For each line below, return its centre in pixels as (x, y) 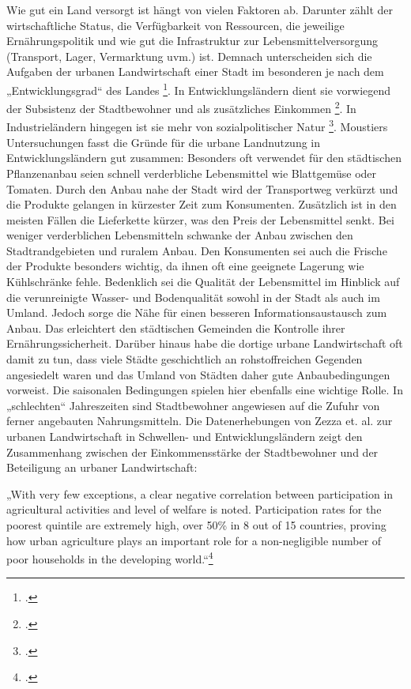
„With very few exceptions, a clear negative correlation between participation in (200, 493)
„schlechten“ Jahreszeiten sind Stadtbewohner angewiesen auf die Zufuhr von (193, 405)
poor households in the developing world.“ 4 (110, 557)
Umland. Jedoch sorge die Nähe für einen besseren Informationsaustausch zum (197, 312)
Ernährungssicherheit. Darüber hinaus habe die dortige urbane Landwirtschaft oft (205, 343)
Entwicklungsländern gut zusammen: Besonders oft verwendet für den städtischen (204, 158)
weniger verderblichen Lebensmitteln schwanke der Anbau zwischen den (180, 235)
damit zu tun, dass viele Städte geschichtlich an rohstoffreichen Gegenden (185, 359)
